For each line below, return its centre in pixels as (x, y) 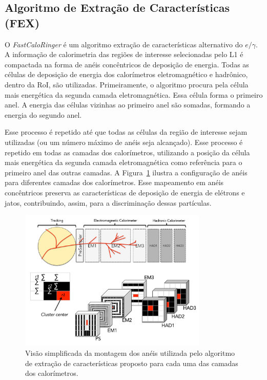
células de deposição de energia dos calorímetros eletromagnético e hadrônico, (126, 74)
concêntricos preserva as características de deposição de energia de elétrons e (125, 192)
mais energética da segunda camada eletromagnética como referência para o (124, 162)
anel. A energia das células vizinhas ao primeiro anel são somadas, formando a (128, 105)
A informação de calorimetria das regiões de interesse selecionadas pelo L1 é (124, 54)
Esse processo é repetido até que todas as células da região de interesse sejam (126, 132)
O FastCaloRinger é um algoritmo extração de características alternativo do (124, 44)
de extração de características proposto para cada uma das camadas (132, 363)
